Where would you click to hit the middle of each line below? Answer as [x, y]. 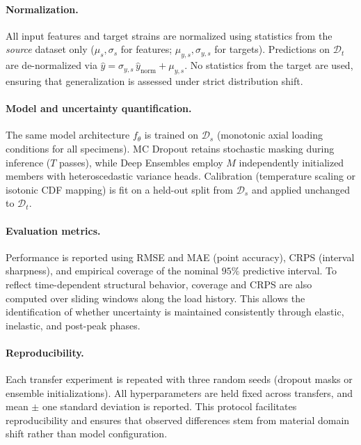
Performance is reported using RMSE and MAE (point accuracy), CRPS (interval [180, 257]
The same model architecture [68, 135]
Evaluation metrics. [53, 230]
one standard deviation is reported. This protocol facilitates [169, 406]
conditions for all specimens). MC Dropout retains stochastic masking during [170, 148]
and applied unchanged [301, 189]
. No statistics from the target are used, [269, 65]
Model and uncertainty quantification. [99, 108]
